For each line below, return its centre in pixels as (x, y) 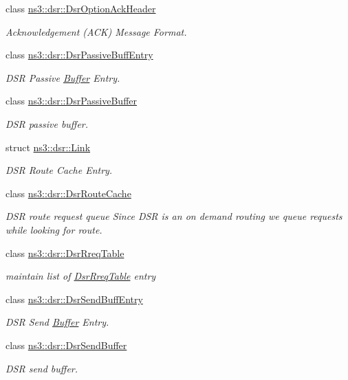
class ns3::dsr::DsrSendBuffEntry (74, 299)
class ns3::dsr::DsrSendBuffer (66, 345)
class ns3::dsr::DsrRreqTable (65, 253)
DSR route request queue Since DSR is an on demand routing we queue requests (174, 216)
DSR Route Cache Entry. (59, 170)
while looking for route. (54, 229)
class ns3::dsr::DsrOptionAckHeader (81, 8)
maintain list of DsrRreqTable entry (81, 276)
